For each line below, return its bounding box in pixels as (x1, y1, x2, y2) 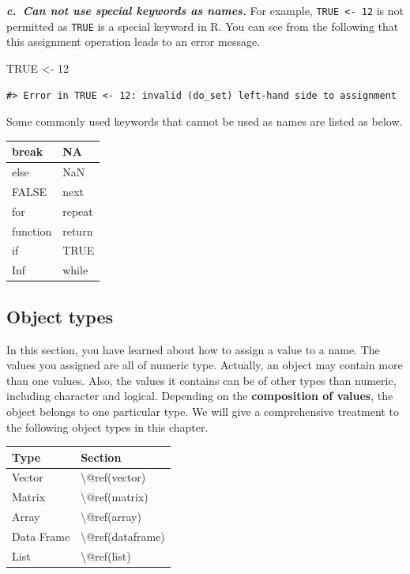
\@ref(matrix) (81, 489, 149, 505)
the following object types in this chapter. (6, 418, 209, 435)
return (62, 222, 93, 239)
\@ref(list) (81, 547, 131, 564)
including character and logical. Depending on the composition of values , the (6, 387, 393, 404)
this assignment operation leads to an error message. (6, 33, 261, 50)
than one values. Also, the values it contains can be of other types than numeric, (6, 372, 397, 388)
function (12, 222, 52, 239)
